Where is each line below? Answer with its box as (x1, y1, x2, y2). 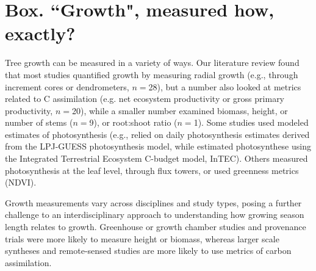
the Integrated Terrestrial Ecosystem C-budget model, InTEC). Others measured (5, 152, 308, 165)
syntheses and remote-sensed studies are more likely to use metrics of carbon (5, 244, 292, 257)
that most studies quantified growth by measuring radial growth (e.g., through (5, 68, 298, 81)
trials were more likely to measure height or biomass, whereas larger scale (5, 232, 279, 245)
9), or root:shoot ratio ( (89, 116, 178, 129)
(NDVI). (5, 176, 37, 189)
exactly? (5, 21, 76, 46)
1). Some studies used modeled (193, 116, 309, 129)
